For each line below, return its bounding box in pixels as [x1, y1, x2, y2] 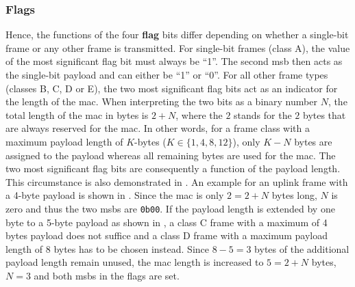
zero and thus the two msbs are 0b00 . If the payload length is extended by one [5, 201, 335, 215]
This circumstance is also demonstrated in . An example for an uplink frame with [5, 174, 348, 189]
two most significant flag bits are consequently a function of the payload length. [5, 161, 341, 176]
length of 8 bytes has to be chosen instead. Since [5, 241, 210, 256]
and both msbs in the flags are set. [34, 268, 180, 282]
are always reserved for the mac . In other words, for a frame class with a [5, 121, 310, 135]
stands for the [234, 107, 292, 122]
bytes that [302, 107, 346, 122]
